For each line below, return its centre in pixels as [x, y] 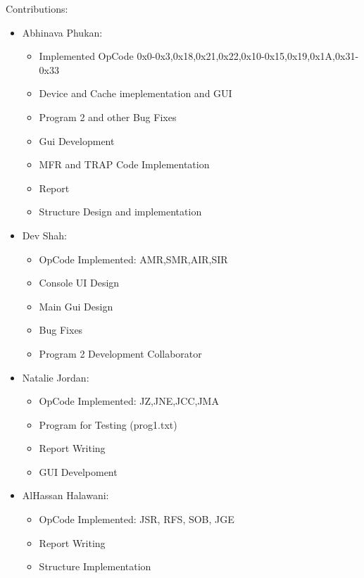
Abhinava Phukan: [62, 32]
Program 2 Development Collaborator [120, 353]
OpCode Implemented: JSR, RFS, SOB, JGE [137, 519]
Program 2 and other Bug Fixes [108, 117]
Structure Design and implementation [120, 212]
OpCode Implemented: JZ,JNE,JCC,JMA [129, 401]
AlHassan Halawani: [65, 495]
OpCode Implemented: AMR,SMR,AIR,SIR [133, 259]
